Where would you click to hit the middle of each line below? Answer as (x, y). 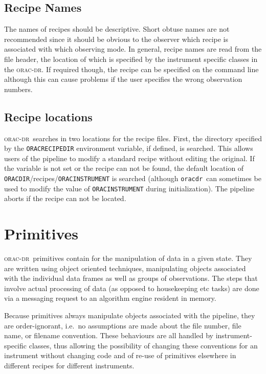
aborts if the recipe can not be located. (65, 198)
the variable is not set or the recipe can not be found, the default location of (124, 168)
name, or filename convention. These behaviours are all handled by (109, 335)
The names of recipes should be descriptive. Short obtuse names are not (117, 29)
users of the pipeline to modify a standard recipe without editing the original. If (129, 158)
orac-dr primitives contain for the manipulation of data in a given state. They (128, 258)
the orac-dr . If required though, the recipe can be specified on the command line (131, 69)
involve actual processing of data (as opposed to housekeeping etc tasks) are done (132, 288)
